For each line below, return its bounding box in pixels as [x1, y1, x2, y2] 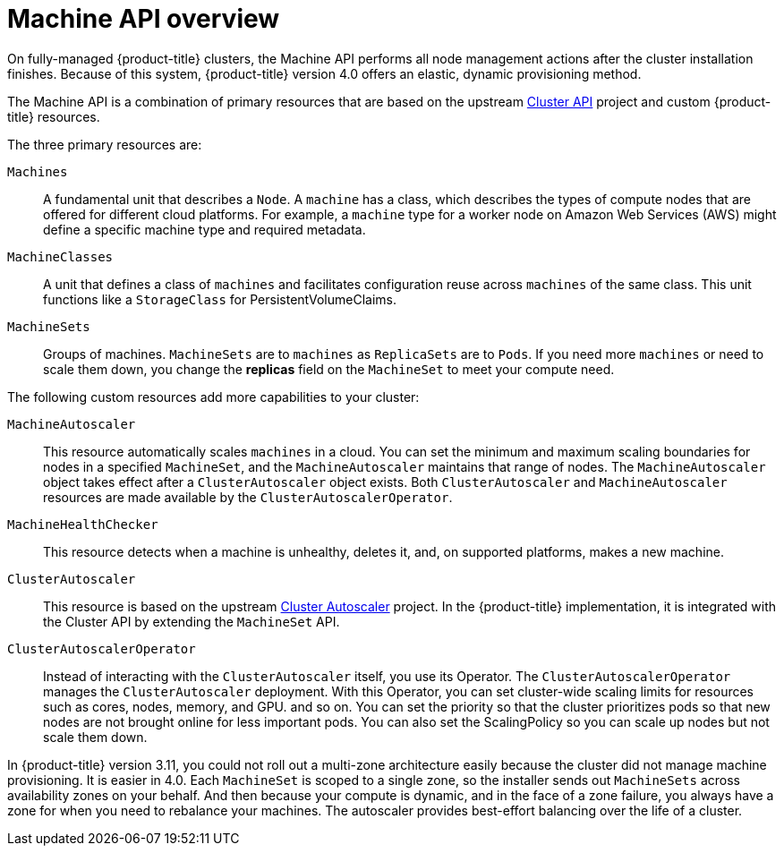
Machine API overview [7, 4, 280, 34]
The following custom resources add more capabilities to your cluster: [7, 388, 420, 405]
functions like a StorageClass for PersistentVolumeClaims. [43, 291, 396, 307]
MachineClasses [7, 249, 114, 264]
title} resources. [7, 108, 100, 124]
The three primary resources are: [7, 136, 202, 152]
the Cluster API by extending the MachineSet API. [43, 613, 340, 629]
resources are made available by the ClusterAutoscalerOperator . [43, 489, 453, 505]
